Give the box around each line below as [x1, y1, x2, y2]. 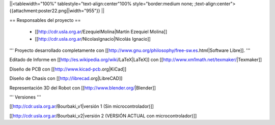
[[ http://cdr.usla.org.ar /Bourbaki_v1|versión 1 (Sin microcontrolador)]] [9, 103, 154, 109]
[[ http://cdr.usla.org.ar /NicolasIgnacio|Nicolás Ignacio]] [35, 36, 151, 42]
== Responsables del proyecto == [9, 17, 81, 23]
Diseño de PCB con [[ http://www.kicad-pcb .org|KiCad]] [9, 66, 127, 72]
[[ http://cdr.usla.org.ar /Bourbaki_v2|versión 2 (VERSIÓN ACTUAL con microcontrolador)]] [9, 112, 197, 119]
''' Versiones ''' [9, 94, 41, 100]
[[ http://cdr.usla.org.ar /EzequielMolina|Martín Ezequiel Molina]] [35, 28, 168, 35]
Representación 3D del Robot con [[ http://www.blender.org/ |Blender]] [9, 84, 156, 91]
